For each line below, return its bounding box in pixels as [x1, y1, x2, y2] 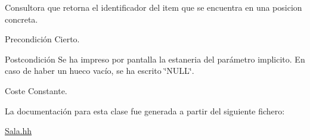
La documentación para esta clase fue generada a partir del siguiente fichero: [5, 104, 285, 117]
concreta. [5, 13, 38, 25]
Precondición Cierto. [5, 33, 80, 45]
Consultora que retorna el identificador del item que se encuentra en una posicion [5, 1, 302, 13]
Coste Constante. [5, 84, 67, 97]
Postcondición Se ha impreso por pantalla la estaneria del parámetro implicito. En [5, 52, 305, 65]
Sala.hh [5, 125, 32, 137]
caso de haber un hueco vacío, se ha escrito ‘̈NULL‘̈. [5, 64, 194, 77]
